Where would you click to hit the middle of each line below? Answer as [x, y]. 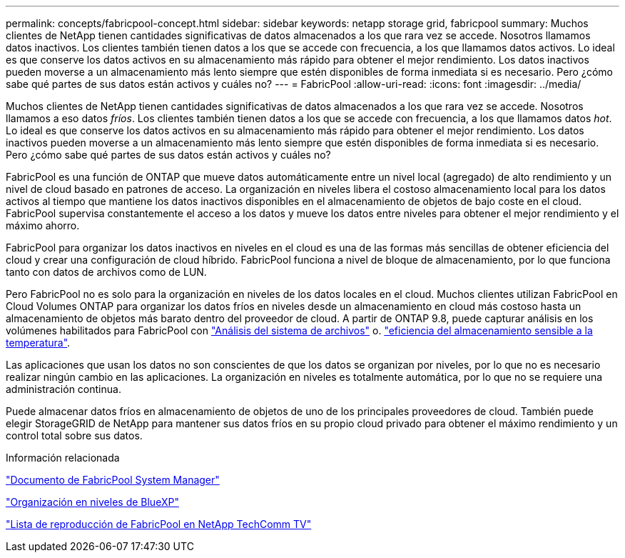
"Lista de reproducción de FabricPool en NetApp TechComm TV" [159, 524]
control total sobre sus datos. [74, 435]
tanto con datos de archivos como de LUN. [106, 272]
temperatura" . [38, 343]
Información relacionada [63, 458]
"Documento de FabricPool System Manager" [113, 480]
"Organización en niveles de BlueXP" [92, 502]
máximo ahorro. [43, 225]
